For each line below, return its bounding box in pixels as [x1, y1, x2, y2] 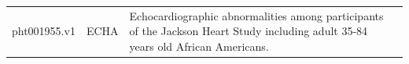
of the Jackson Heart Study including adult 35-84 [129, 23, 368, 39]
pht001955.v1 [12, 23, 76, 39]
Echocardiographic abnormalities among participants [129, 7, 384, 23]
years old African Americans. [129, 37, 269, 54]
